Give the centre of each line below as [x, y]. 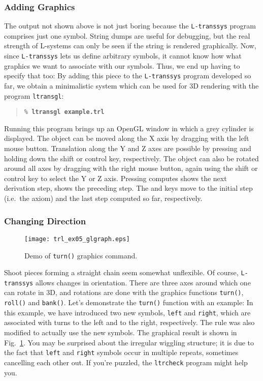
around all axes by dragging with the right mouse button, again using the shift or [131, 168]
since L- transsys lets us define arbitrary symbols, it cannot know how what [123, 56]
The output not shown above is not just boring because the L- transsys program [130, 26]
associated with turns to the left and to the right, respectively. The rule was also [129, 322]
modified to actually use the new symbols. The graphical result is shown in [121, 332]
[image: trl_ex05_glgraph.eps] [77, 239]
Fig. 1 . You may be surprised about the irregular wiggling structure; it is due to [129, 342]
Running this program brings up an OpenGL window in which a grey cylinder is [129, 128]
